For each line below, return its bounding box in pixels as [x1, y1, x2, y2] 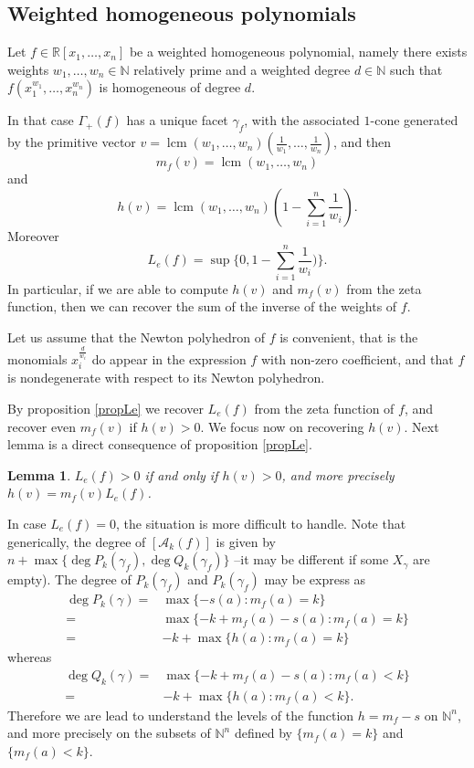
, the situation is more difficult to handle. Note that [116, 513, 406, 532]
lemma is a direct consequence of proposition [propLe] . [7, 435, 312, 454]
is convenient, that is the [279, 327, 418, 346]
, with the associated [244, 110, 360, 130]
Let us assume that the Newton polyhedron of [7, 327, 266, 346]
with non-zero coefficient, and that [260, 349, 454, 368]
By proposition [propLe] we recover [7, 398, 204, 417]
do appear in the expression [91, 349, 247, 368]
